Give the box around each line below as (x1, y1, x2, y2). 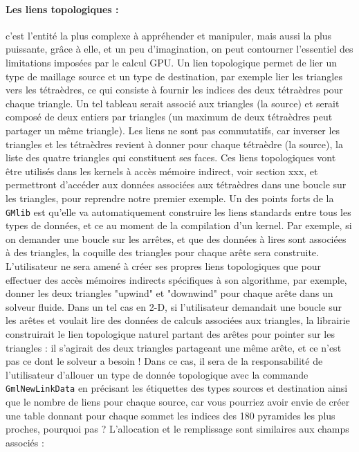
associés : (6, 435, 44, 449)
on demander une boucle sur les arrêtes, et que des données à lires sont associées (6, 231, 347, 246)
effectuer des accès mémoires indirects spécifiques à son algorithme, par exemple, (6, 272, 347, 287)
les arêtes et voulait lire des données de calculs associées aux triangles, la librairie (6, 313, 350, 327)
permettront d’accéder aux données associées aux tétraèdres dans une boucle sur (6, 177, 347, 192)
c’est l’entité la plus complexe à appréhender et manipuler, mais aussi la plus (6, 28, 332, 42)
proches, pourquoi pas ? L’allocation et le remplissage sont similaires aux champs (6, 422, 349, 436)
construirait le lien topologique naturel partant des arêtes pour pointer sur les (6, 326, 335, 341)
